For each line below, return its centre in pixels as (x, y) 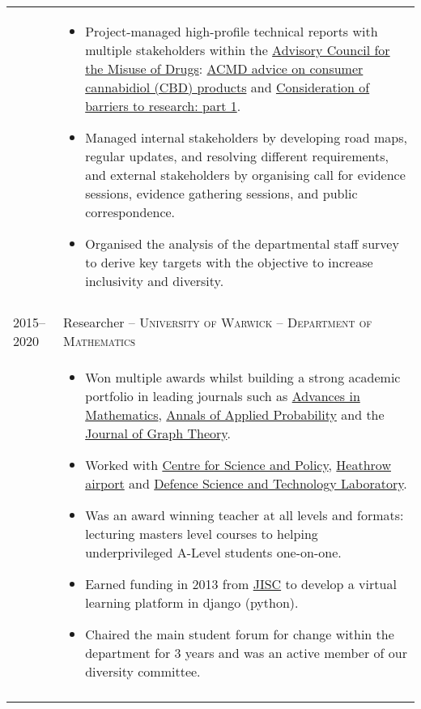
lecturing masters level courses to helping (202, 534)
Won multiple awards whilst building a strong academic (243, 377)
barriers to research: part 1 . (163, 106)
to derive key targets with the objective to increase (229, 262)
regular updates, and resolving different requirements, (237, 156)
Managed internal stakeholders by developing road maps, (246, 137)
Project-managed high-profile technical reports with (232, 31)
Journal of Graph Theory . (158, 433)
